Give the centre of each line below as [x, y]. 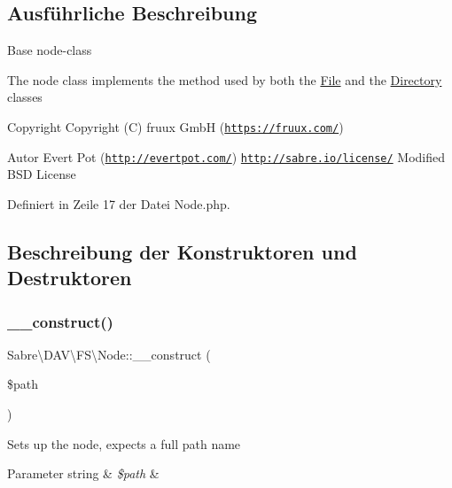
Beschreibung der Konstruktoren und [182, 251]
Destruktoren [70, 278]
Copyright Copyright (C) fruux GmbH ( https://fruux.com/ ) [175, 126]
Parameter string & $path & [83, 473]
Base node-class [50, 50]
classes [25, 97]
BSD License [42, 174]
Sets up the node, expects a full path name [124, 443]
